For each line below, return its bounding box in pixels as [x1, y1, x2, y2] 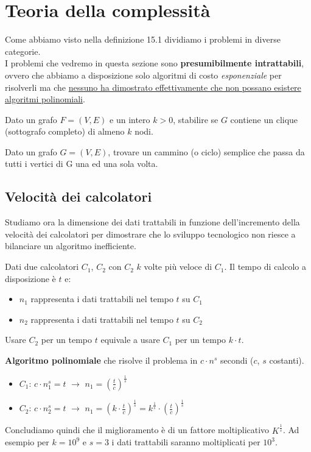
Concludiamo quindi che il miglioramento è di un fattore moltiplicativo [5, 423, 270, 436]
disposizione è [5, 272, 56, 284]
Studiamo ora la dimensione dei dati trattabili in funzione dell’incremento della [5, 216, 300, 228]
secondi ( [220, 354, 254, 367]
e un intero [110, 113, 150, 125]
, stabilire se [173, 113, 218, 125]
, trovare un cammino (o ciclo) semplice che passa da [108, 145, 305, 158]
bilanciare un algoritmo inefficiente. [5, 239, 136, 252]
